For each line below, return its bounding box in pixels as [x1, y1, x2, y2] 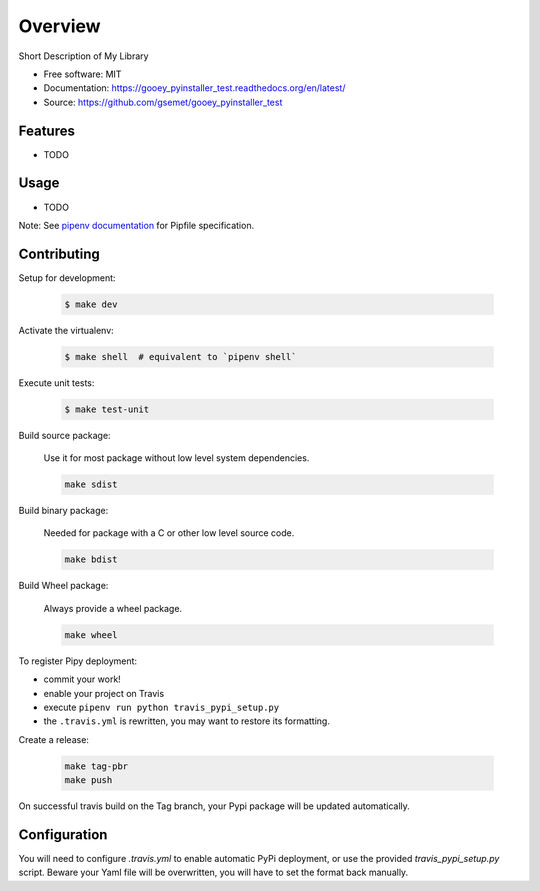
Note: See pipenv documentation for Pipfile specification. [18, 219, 255, 231]
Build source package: [18, 429, 111, 441]
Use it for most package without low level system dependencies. [43, 452, 310, 464]
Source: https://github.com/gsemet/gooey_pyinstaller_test [43, 96, 283, 108]
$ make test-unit [64, 403, 150, 415]
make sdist [64, 479, 118, 490]
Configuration [18, 826, 108, 843]
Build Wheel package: [18, 580, 109, 592]
